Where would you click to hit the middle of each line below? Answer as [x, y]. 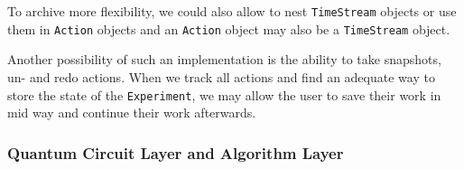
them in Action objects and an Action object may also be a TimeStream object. [229, 28]
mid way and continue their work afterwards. [132, 113]
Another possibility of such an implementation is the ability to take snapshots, [224, 59]
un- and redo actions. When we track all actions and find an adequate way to [221, 76]
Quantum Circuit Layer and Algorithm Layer [176, 152]
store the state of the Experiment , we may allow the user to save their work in [224, 94]
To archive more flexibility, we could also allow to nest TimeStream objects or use [232, 11]
